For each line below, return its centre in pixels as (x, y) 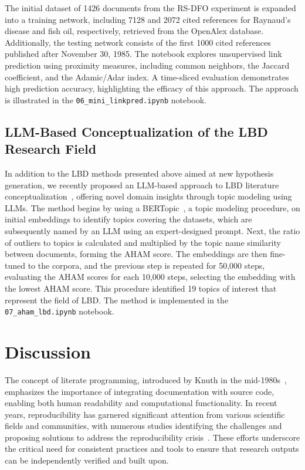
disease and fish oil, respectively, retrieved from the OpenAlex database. (134, 31)
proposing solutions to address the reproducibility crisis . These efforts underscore (152, 437)
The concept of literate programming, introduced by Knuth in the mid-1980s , (146, 379)
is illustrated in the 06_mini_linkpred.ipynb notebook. (106, 99)
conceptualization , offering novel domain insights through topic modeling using (148, 196)
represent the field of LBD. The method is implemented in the (117, 300)
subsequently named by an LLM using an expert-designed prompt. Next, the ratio (152, 230)
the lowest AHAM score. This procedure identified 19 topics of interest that (141, 288)
